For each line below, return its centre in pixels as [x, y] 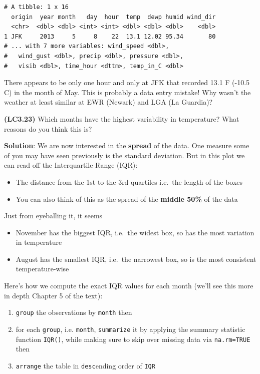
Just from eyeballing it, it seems [53, 216]
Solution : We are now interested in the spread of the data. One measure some [127, 145]
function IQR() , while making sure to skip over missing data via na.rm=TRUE [133, 339]
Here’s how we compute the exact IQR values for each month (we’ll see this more [129, 286]
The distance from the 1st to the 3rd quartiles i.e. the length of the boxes [129, 181]
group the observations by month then [74, 312]
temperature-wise [42, 269]
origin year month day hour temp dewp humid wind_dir [113, 17]
